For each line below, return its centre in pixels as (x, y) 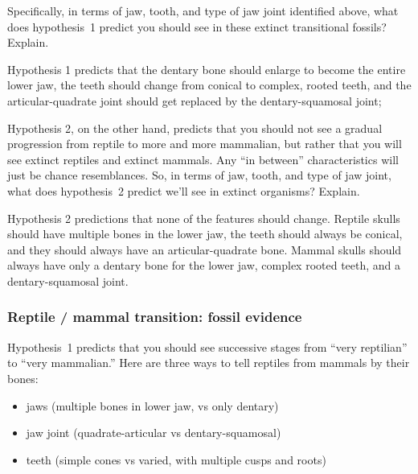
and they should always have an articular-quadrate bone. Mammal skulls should (205, 249)
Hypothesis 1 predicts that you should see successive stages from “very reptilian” (207, 346)
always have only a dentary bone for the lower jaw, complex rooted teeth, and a (204, 265)
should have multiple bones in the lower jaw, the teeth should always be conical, (205, 234)
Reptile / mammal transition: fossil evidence (155, 317)
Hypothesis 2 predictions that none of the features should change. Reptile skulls (204, 218)
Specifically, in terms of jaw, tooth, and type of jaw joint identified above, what (203, 10)
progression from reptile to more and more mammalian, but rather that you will (205, 144)
